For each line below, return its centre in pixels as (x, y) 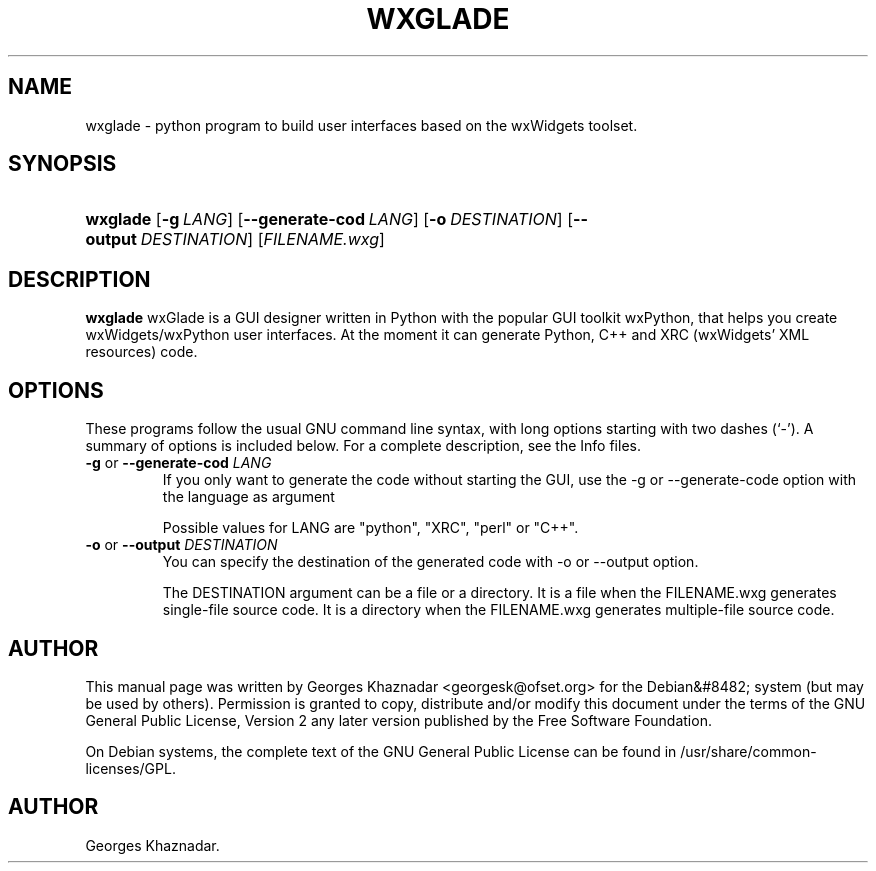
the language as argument (248, 497)
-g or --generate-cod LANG (178, 463)
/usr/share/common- (748, 751)
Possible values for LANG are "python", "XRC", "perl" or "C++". (370, 528)
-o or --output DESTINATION (181, 545)
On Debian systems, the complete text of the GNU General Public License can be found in (381, 751)
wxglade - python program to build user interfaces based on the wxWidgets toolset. (361, 125)
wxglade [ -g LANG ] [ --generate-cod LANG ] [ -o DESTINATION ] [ (329, 219)
